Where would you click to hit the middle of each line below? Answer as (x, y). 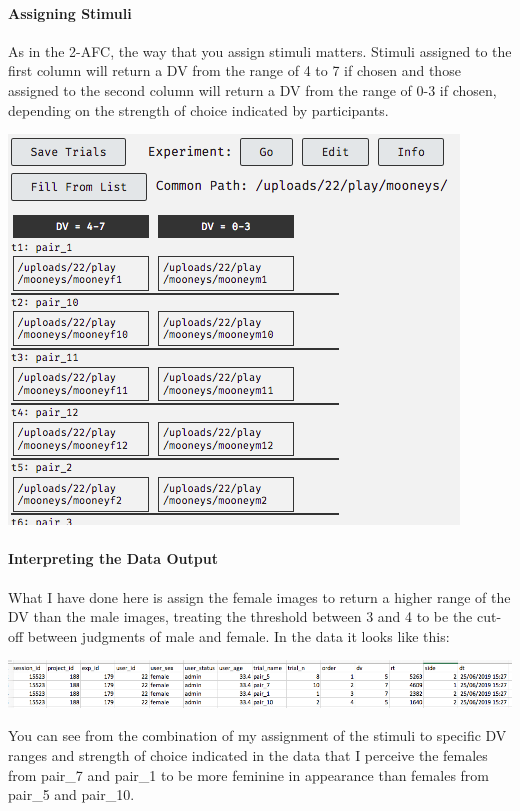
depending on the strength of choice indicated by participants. (198, 109)
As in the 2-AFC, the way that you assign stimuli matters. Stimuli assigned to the (260, 50)
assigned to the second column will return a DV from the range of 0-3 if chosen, (252, 89)
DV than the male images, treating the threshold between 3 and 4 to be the (240, 616)
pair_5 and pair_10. (71, 794)
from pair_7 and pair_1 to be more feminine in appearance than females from (248, 774)
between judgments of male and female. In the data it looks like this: (238, 635)
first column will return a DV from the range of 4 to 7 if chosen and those (234, 70)
